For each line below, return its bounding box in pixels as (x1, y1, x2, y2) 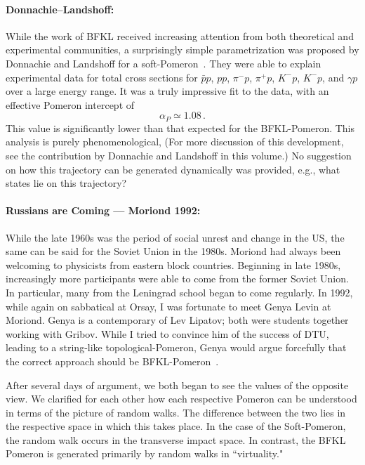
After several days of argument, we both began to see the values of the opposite (6, 377, 349, 392)
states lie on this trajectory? (6, 176, 127, 190)
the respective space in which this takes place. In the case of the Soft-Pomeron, (6, 419, 346, 433)
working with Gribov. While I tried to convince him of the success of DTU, (6, 326, 329, 341)
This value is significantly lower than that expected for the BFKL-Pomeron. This (6, 120, 355, 135)
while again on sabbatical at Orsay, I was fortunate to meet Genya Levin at (6, 299, 331, 313)
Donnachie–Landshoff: (6, 1, 114, 16)
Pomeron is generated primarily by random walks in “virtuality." (6, 446, 284, 461)
